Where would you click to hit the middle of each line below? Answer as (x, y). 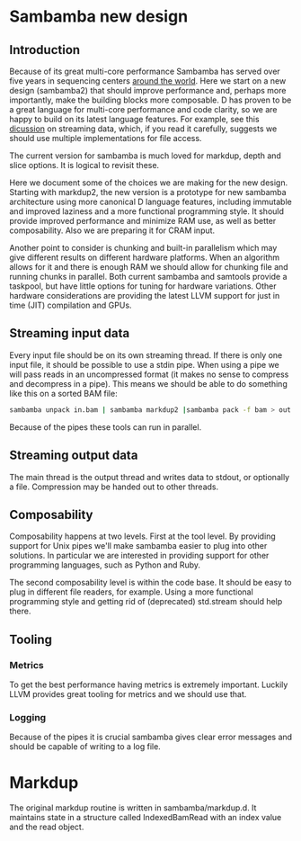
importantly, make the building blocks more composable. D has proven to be (150, 100)
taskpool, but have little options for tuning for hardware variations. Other (143, 286)
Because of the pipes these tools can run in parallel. (106, 427)
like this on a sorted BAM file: (64, 393)
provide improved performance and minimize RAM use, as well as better (143, 221)
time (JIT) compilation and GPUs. (71, 305)
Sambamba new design (99, 17)
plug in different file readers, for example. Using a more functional (131, 592)
